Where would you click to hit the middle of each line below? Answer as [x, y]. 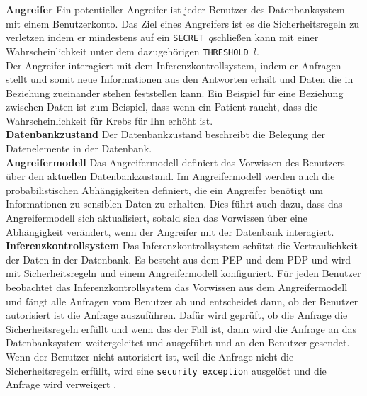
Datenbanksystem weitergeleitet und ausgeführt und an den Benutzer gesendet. [178, 343]
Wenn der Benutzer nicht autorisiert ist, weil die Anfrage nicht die [150, 356]
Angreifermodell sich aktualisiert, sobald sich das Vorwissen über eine [157, 218]
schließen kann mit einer [266, 37]
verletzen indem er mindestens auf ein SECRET [105, 37]
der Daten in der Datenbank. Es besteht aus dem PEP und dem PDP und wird [179, 259]
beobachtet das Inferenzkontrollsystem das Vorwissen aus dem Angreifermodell [177, 287]
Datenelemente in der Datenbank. [79, 148]
